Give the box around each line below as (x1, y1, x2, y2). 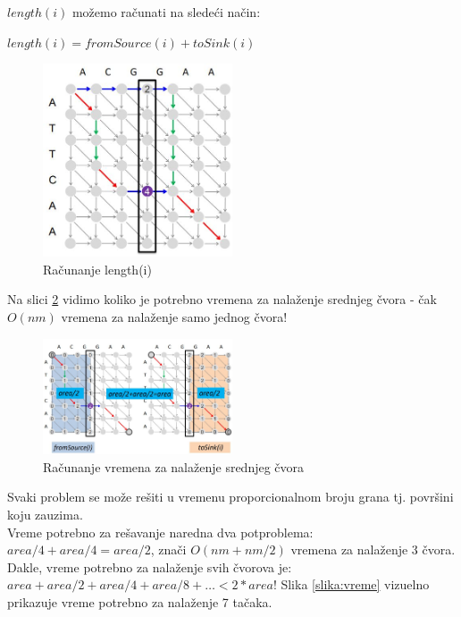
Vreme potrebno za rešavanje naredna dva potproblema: (7, 522, 314, 541)
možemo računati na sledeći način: (71, 3, 261, 21)
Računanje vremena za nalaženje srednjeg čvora (43, 457, 305, 476)
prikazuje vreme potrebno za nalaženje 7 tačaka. (7, 592, 272, 611)
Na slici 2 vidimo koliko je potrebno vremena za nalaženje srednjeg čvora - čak (7, 290, 437, 308)
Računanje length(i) (43, 259, 152, 278)
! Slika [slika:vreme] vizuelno (272, 575, 430, 594)
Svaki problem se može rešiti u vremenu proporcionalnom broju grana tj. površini (7, 487, 454, 506)
